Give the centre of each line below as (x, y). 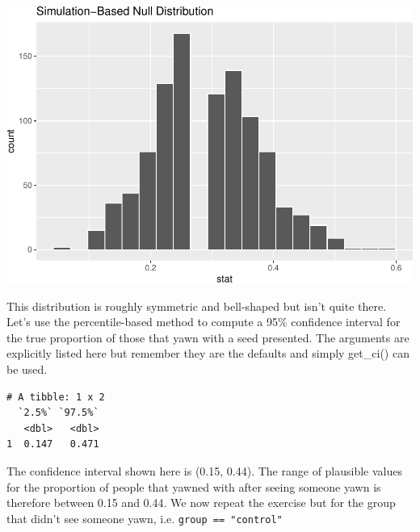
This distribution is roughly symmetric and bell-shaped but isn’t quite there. (197, 306)
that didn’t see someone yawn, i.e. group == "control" (145, 518)
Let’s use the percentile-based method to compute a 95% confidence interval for (204, 322)
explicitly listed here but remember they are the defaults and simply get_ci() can (208, 353)
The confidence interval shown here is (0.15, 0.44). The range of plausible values (205, 470)
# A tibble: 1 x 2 (56, 397)
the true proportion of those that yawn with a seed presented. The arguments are (208, 337)
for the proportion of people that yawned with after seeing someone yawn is (194, 486)
